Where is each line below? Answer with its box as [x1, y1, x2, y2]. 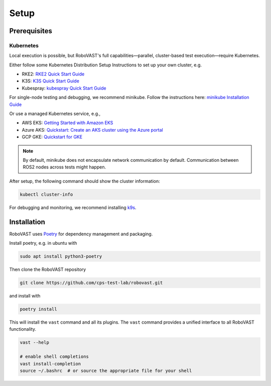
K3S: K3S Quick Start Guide [22, 78, 80, 84]
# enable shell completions [20, 354, 89, 359]
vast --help [20, 340, 50, 345]
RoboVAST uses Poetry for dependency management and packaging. [9, 231, 153, 237]
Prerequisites [9, 27, 52, 35]
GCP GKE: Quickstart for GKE [22, 134, 83, 140]
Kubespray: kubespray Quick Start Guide [22, 85, 106, 91]
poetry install [20, 306, 57, 312]
